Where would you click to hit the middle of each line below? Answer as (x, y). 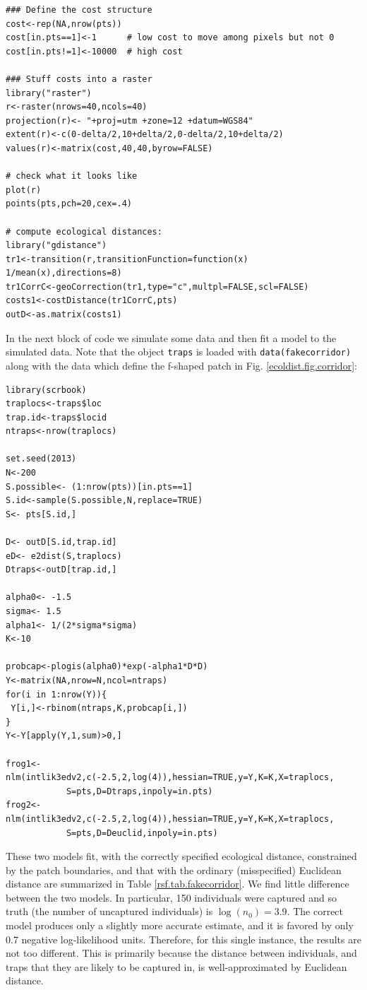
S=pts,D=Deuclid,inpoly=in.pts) (142, 833)
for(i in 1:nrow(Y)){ (56, 694)
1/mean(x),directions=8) (64, 273)
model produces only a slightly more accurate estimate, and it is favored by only (180, 925)
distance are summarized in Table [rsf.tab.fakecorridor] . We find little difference (178, 884)
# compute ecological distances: (84, 231)
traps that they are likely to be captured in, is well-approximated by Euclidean (176, 966)
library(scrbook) (46, 390)
